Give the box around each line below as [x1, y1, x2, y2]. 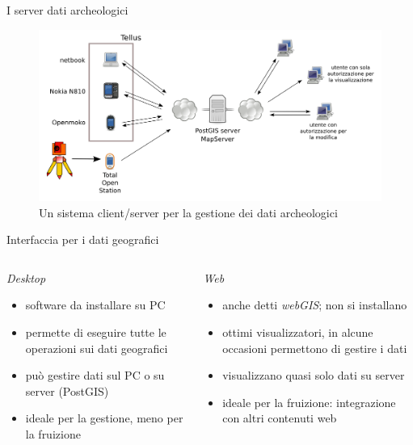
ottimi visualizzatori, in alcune [222, 323, 373, 340]
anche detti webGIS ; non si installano [222, 296, 407, 313]
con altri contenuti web [222, 409, 337, 426]
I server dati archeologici [6, 2, 129, 18]
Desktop [6, 269, 46, 286]
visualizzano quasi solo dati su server [222, 367, 405, 384]
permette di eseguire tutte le [25, 323, 166, 340]
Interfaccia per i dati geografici [6, 231, 159, 248]
